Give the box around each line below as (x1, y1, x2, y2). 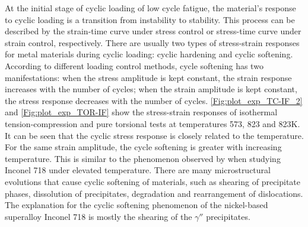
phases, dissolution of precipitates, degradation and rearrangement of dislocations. (5, 187, 303, 199)
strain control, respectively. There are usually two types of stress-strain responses (5, 36, 300, 48)
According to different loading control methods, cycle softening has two (5, 59, 263, 72)
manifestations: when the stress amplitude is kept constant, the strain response (5, 71, 292, 83)
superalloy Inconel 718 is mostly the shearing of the (5, 210, 192, 222)
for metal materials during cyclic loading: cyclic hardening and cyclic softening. (5, 48, 293, 60)
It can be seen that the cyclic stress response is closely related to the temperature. (5, 129, 304, 141)
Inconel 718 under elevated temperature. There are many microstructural (5, 164, 271, 176)
